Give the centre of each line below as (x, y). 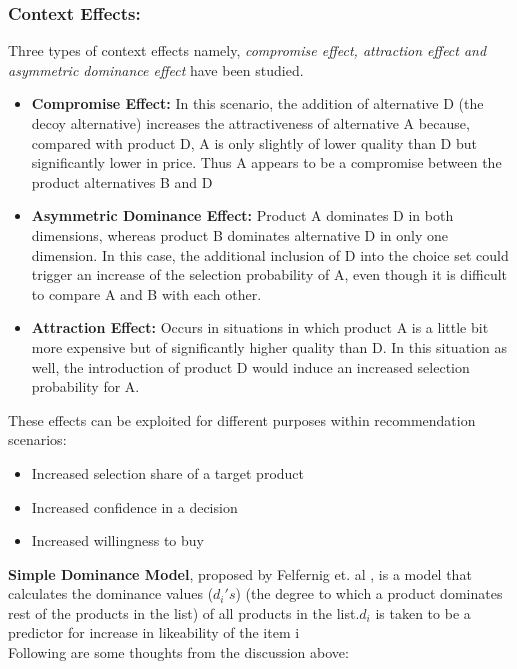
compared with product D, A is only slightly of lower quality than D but (254, 142)
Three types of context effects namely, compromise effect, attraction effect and (247, 50)
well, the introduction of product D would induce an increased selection (250, 366)
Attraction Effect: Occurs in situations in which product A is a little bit (260, 327)
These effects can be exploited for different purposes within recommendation (242, 419)
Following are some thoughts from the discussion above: (178, 652)
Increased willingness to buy (117, 540)
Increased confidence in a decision (134, 506)
